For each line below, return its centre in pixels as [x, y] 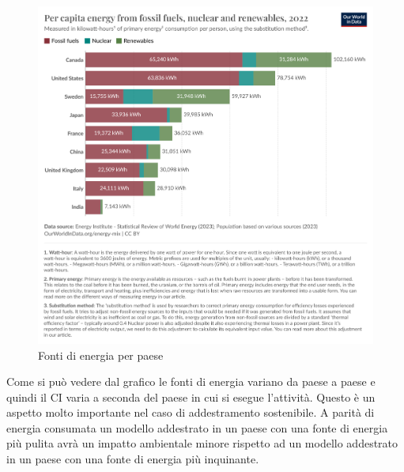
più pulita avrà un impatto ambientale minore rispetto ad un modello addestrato [202, 443]
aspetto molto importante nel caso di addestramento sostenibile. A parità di [191, 412]
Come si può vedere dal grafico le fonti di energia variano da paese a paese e [191, 381]
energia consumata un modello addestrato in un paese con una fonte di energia [197, 427]
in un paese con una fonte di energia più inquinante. [133, 459]
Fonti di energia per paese [101, 355]
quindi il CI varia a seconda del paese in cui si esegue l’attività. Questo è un [191, 396]
